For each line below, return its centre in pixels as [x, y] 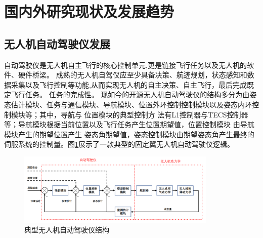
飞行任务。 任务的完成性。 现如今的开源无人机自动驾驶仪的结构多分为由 [130, 94]
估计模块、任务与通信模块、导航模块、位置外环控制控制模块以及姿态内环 [131, 104]
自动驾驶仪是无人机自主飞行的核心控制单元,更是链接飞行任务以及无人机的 [125, 65]
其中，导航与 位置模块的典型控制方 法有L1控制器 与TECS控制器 [144, 114]
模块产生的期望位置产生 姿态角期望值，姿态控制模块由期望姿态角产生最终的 [129, 134]
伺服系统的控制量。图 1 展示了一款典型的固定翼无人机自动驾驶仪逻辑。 [119, 144]
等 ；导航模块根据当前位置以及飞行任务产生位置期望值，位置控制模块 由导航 [129, 124]
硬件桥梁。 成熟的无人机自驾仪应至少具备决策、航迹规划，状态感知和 [133, 75]
